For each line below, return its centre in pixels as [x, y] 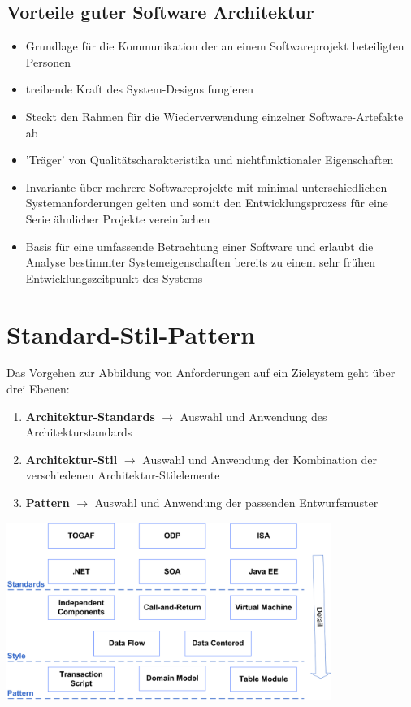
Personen [48, 61]
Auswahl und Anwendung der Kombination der [260, 459]
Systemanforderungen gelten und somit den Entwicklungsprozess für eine [207, 203]
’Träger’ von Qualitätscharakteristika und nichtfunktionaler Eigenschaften [210, 160]
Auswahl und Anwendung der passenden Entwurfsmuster [236, 503]
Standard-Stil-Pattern [131, 334]
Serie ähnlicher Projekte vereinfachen [118, 218]
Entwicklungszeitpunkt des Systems [114, 278]
